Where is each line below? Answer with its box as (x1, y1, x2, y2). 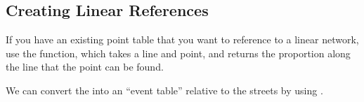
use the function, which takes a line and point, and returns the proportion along (6, 45, 351, 60)
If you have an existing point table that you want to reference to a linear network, (6, 32, 359, 47)
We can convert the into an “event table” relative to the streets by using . (6, 82, 323, 97)
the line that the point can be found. (6, 59, 164, 74)
